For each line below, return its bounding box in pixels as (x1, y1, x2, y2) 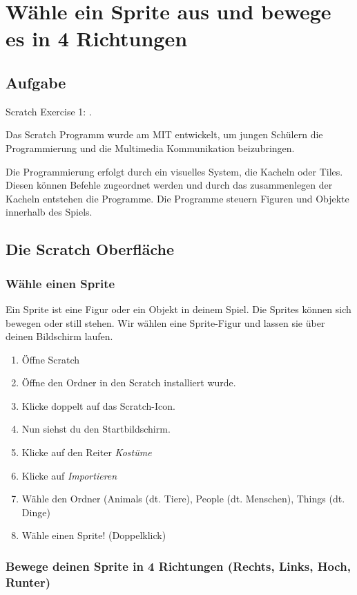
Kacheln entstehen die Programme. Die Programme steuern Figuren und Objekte (6, 191, 349, 205)
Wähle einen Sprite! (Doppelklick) (21, 528, 166, 542)
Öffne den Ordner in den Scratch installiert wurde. (21, 375, 236, 390)
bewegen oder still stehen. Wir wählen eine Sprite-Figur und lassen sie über (6, 315, 325, 330)
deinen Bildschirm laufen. (6, 329, 113, 343)
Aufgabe (6, 71, 66, 93)
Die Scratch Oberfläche (6, 238, 175, 260)
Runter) (6, 573, 50, 590)
